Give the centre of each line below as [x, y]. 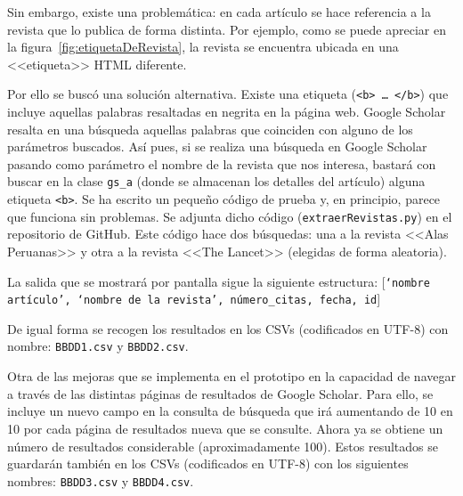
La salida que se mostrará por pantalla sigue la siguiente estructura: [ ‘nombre [219, 281]
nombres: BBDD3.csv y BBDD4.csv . [101, 480]
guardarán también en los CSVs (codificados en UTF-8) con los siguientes [208, 463]
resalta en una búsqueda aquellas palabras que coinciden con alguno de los [210, 129]
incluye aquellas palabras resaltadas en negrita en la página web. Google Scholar [227, 112]
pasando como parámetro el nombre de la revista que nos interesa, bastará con [222, 163]
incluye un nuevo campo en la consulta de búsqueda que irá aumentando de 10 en [230, 411]
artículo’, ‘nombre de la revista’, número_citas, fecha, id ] [194, 299]
